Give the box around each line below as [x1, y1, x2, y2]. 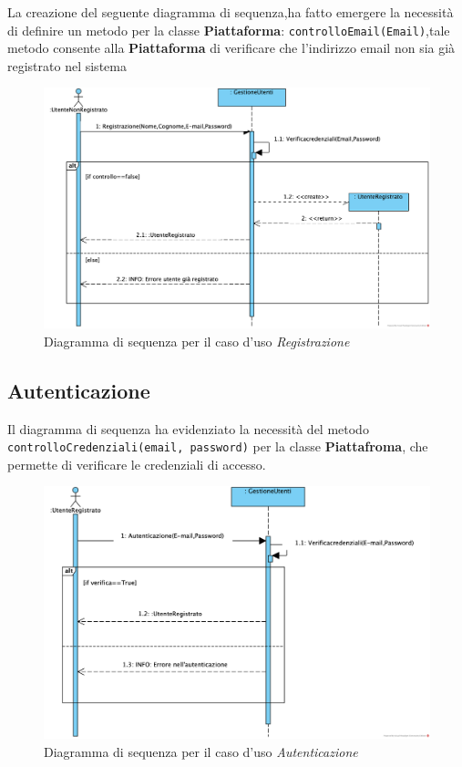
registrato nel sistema [7, 56, 127, 75]
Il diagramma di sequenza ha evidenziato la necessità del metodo [7, 419, 369, 438]
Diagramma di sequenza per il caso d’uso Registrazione [44, 331, 350, 350]
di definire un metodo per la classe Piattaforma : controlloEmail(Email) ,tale [7, 20, 450, 39]
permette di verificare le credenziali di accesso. [7, 454, 266, 473]
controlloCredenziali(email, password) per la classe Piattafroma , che [7, 437, 428, 456]
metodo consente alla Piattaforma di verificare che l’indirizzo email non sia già [7, 38, 456, 57]
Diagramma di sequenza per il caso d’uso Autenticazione [44, 742, 358, 762]
